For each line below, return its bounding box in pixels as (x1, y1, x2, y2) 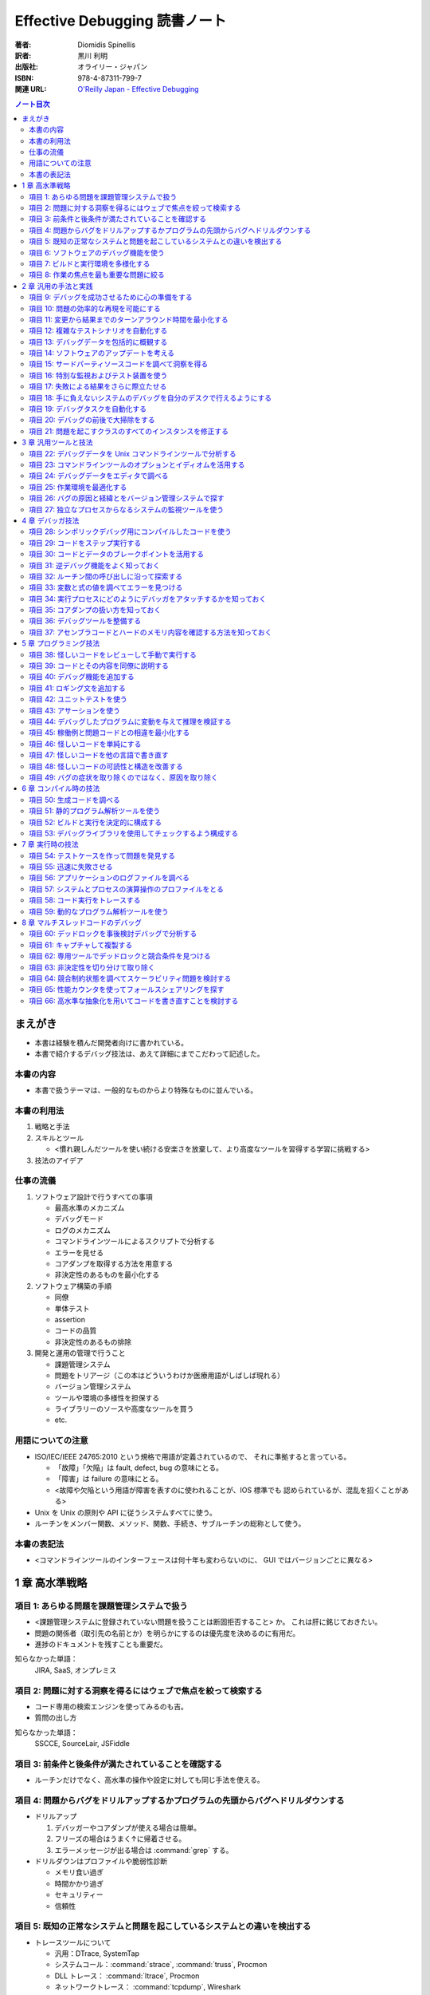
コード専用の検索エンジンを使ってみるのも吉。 (34, 1701, 189, 1711)
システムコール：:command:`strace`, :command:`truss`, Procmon (54, 1960, 268, 1969)
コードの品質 (54, 1325, 97, 1336)
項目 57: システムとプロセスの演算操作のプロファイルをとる (29, 884, 225, 894)
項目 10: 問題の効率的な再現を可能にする (29, 303, 161, 313)
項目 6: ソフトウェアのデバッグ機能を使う (29, 247, 165, 257)
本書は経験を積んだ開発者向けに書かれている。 (34, 1037, 189, 1047)
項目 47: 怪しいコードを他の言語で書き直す (29, 750, 169, 760)
